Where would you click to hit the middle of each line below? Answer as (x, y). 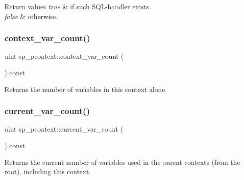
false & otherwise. (31, 16)
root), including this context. (48, 171)
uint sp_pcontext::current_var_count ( (64, 129)
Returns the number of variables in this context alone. (86, 89)
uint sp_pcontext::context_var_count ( (64, 56)
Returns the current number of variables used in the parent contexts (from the (122, 162)
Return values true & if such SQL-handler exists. (78, 6)
